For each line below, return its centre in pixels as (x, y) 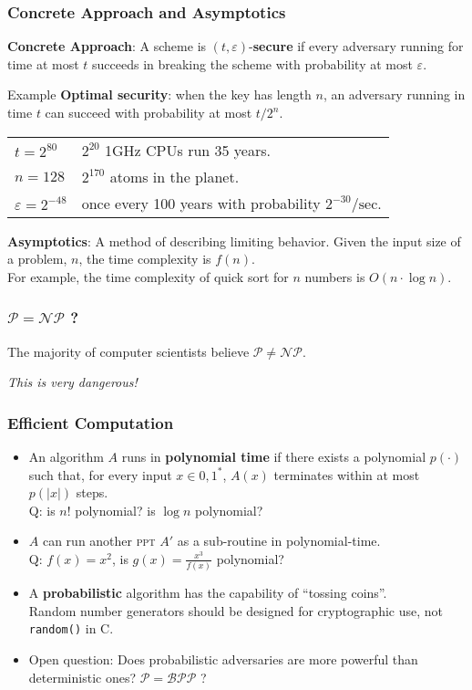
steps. (92, 492)
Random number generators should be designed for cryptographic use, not (236, 610)
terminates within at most (347, 474)
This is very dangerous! (72, 382)
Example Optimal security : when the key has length (159, 94)
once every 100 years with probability (201, 203)
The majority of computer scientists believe (128, 351)
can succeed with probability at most (149, 112)
